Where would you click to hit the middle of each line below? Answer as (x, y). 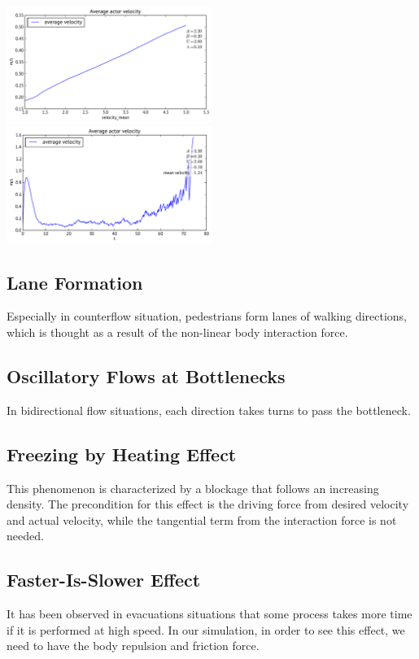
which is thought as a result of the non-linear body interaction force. (177, 332)
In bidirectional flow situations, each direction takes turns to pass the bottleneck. (209, 410)
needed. (25, 536)
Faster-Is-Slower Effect (104, 580)
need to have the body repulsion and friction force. (133, 646)
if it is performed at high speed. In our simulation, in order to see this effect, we (206, 629)
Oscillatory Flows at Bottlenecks (146, 375)
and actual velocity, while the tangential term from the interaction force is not (202, 519)
